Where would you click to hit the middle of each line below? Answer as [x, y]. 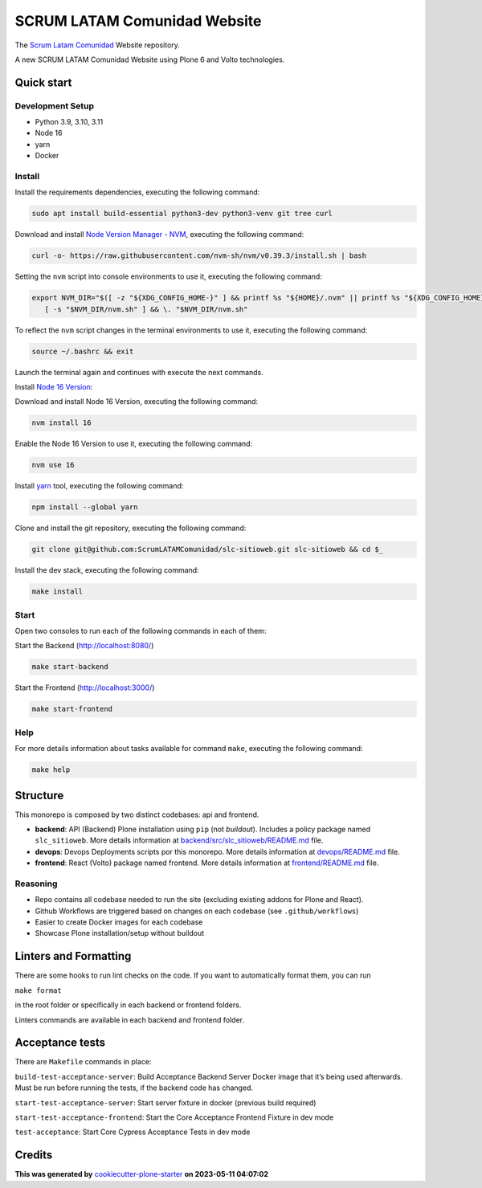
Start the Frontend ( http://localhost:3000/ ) [85, 688]
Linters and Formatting [73, 956]
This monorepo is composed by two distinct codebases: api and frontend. [137, 814]
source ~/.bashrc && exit [83, 351]
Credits [34, 1155]
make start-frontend [72, 709]
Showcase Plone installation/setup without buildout [120, 933]
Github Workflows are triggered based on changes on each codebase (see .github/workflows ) [197, 911]
